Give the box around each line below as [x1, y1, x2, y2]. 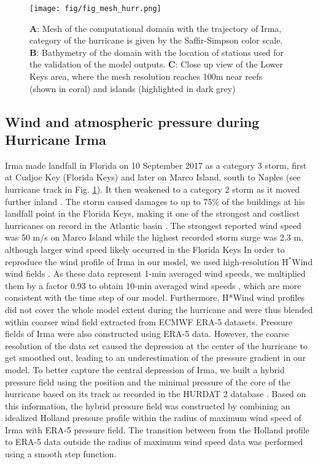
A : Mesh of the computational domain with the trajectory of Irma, [29, 21, 282, 34]
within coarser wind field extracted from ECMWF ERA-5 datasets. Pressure [5, 315, 293, 328]
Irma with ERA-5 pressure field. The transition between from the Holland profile [5, 423, 309, 436]
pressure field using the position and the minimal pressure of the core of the [5, 375, 290, 388]
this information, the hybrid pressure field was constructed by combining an [5, 399, 290, 412]
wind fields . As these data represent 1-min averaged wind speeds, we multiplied [5, 267, 306, 280]
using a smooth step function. [5, 447, 117, 460]
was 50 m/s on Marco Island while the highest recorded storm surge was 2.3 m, [5, 231, 303, 244]
